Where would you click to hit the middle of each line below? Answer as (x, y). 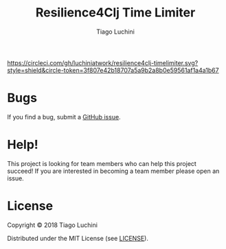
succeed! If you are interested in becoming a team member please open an (113, 171)
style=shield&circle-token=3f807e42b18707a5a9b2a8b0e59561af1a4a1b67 (113, 70)
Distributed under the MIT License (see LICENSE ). (78, 238)
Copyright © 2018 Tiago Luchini (53, 225)
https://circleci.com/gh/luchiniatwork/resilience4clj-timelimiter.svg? (103, 62)
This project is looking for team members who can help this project (102, 163)
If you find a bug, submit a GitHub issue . (64, 117)
